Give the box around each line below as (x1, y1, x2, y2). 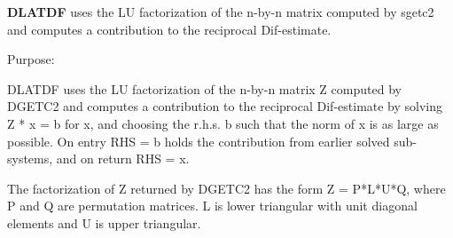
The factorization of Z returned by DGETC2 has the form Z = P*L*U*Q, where (7, 178, 446, 197)
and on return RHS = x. (56, 149, 190, 168)
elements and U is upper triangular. (7, 213, 201, 232)
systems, (7, 149, 53, 168)
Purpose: (7, 50, 55, 68)
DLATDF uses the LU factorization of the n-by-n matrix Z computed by (7, 79, 402, 98)
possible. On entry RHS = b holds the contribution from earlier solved (7, 131, 390, 150)
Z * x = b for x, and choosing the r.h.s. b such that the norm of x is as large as (7, 114, 439, 132)
